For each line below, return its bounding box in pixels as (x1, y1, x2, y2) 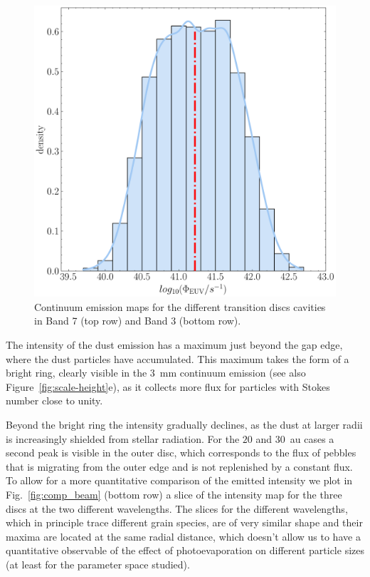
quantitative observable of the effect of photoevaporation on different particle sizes (6, 543, 364, 558)
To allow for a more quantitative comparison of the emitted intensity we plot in (6, 473, 353, 488)
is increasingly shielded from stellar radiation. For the (6, 431, 240, 446)
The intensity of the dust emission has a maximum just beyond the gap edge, (6, 337, 343, 352)
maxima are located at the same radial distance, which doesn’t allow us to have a (6, 529, 361, 543)
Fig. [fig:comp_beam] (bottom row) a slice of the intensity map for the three (6, 486, 342, 501)
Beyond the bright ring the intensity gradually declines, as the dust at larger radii (6, 417, 363, 432)
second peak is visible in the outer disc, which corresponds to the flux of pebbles (6, 445, 356, 460)
